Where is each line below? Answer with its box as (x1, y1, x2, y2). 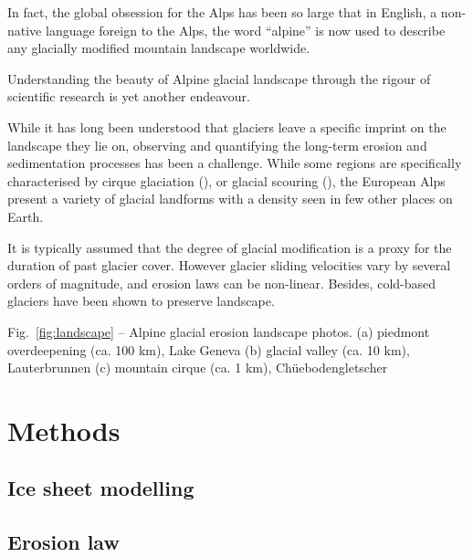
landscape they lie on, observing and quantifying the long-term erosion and (7, 135, 427, 154)
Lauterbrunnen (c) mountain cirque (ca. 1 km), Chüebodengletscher (7, 358, 388, 377)
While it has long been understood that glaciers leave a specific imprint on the (7, 117, 447, 136)
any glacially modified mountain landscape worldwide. (7, 38, 310, 58)
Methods (7, 411, 121, 448)
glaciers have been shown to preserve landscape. (7, 291, 275, 310)
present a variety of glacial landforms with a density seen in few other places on (7, 189, 453, 208)
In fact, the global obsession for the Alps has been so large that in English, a (7, 3, 437, 21)
